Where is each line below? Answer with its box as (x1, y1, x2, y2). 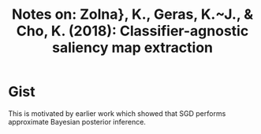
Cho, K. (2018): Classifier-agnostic (16, 22, 249, 40)
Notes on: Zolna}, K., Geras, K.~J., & (11, 5, 254, 24)
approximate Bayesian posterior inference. (8, 117, 146, 126)
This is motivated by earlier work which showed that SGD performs (8, 108, 226, 118)
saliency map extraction (52, 39, 213, 56)
